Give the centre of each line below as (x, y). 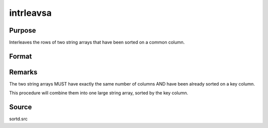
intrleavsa (31, 13)
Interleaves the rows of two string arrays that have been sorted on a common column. (97, 43)
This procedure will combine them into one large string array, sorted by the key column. (99, 93)
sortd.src (18, 119)
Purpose (23, 30)
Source (21, 107)
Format (21, 56)
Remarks (23, 72)
